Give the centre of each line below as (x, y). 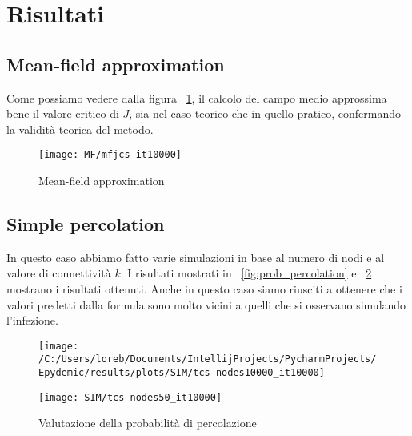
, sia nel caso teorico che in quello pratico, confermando (265, 113)
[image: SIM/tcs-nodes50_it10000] (130, 397)
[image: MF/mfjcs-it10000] (110, 155)
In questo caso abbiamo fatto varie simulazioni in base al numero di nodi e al (196, 257)
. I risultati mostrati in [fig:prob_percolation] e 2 (246, 273)
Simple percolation (86, 224)
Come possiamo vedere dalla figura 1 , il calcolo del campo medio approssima (197, 97)
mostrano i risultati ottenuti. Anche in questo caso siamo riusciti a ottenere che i (204, 289)
